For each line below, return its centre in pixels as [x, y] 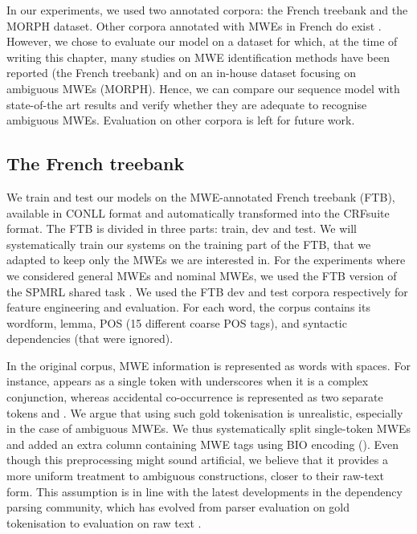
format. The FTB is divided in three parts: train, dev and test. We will [182, 228]
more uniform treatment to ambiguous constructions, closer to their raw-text [195, 476]
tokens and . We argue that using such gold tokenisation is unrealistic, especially [205, 412]
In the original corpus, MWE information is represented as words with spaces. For [208, 365]
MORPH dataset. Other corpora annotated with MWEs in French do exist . [194, 25]
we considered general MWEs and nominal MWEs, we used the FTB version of [202, 275]
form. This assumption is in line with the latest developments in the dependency [204, 491]
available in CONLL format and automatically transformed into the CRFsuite [198, 212]
